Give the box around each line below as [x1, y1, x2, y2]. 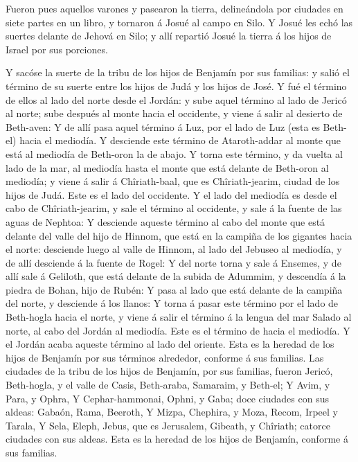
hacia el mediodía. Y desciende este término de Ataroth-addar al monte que [19, 133, 341, 148]
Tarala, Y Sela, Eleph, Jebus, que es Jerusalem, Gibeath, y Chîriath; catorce [6, 418, 330, 432]
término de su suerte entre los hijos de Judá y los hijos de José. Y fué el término [6, 78, 347, 93]
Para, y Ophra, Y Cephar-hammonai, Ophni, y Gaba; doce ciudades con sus [6, 391, 329, 405]
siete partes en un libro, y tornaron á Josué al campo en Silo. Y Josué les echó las [6, 15, 353, 29]
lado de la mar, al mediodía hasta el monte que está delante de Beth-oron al [6, 160, 329, 175]
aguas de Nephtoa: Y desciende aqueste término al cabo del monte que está [6, 214, 325, 229]
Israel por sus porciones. [6, 42, 108, 56]
